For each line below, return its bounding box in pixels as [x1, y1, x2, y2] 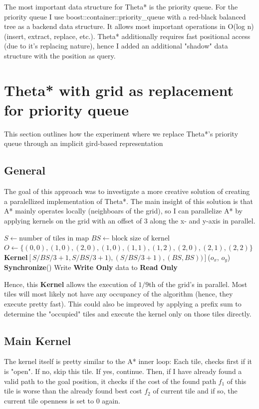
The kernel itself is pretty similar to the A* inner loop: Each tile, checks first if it [4, 356, 252, 366]
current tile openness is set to [4, 395, 94, 405]
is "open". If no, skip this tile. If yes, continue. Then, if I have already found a [4, 366, 242, 376]
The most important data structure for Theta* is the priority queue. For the [4, 1, 238, 11]
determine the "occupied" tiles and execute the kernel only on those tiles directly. [4, 308, 252, 318]
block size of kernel [111, 234, 170, 242]
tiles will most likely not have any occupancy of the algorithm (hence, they [4, 288, 233, 299]
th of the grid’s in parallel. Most [149, 278, 248, 289]
